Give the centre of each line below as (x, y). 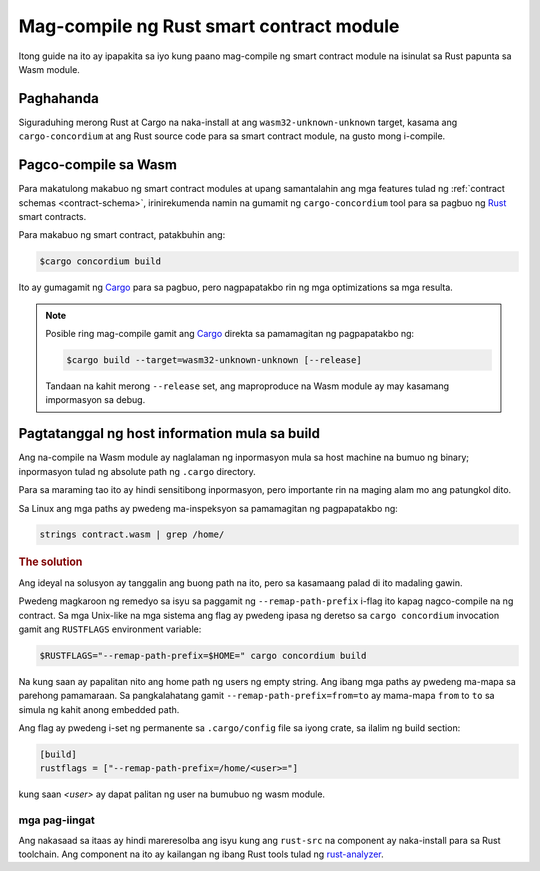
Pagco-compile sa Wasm (97, 165)
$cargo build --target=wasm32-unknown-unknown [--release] (214, 360)
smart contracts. (52, 216)
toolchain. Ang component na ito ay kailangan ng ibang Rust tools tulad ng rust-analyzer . (201, 854)
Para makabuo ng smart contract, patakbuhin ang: (122, 235)
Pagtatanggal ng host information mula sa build (169, 433)
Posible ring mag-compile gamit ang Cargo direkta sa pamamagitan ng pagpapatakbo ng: (230, 334)
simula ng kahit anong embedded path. (99, 709)
